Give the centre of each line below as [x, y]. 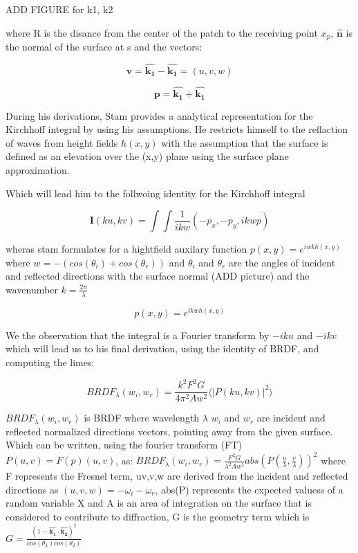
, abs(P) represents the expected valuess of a [249, 489]
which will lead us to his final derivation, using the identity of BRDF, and [162, 348]
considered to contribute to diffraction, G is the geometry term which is [158, 517]
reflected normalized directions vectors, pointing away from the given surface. [169, 431]
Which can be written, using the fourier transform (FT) [124, 445]
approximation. [38, 169]
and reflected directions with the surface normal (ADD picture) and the [158, 276]
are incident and [291, 418]
